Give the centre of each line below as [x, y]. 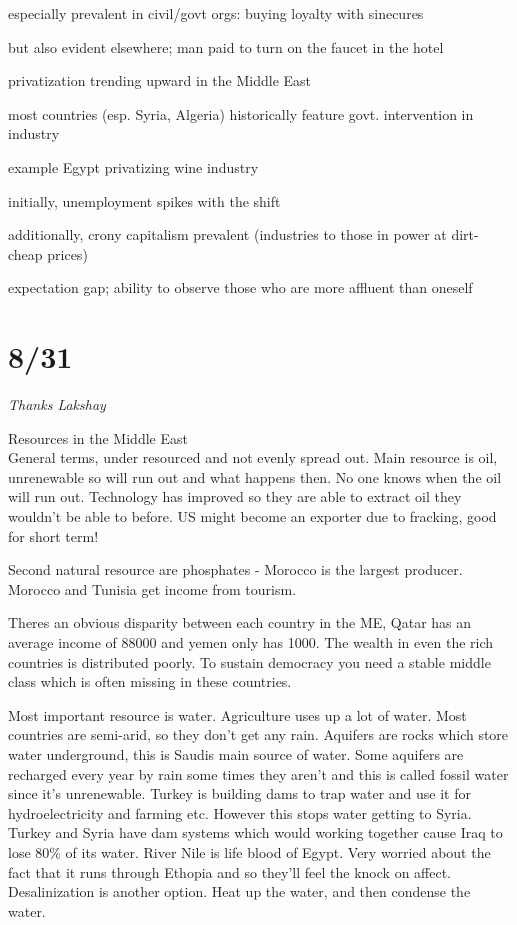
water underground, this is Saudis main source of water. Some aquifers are [236, 753]
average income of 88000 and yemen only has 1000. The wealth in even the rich [251, 642]
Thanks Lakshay [57, 404]
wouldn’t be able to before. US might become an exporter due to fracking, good [252, 516]
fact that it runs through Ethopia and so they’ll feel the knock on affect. [230, 871]
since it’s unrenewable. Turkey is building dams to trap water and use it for [239, 793]
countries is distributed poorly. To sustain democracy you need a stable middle [249, 661]
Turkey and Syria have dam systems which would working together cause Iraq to [255, 832]
